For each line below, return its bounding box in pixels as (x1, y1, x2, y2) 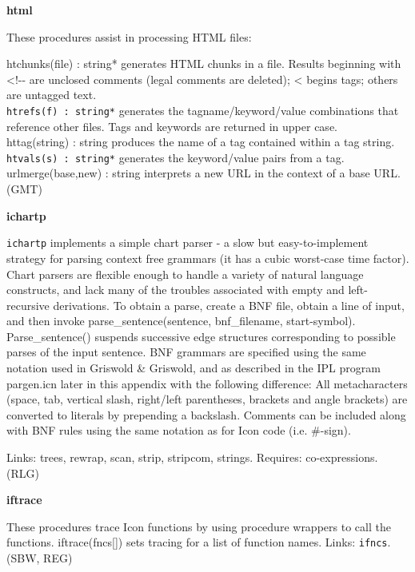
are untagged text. (6, 86, 97, 103)
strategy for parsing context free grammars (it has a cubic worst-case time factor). (6, 249, 409, 266)
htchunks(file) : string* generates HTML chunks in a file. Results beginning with (6, 55, 401, 72)
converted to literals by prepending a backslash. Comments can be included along (6, 406, 406, 423)
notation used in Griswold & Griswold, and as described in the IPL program (6, 359, 381, 376)
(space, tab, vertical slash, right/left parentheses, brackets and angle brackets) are (6, 391, 408, 407)
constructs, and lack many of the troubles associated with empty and (6, 281, 345, 298)
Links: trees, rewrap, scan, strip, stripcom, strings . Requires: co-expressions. (6, 449, 378, 466)
